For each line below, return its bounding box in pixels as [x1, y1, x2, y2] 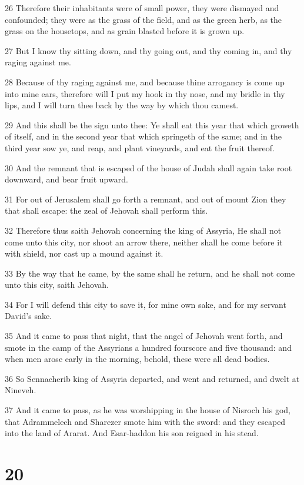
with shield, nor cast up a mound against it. [5, 247, 163, 260]
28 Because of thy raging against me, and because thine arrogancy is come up [5, 75, 285, 88]
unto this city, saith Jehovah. [5, 278, 109, 291]
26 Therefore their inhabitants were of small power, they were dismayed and [5, 2, 279, 14]
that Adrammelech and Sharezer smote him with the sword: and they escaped [5, 415, 286, 427]
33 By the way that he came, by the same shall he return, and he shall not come [5, 267, 295, 279]
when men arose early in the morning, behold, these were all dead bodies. [5, 353, 270, 365]
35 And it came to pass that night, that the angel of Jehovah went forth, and [5, 330, 283, 342]
